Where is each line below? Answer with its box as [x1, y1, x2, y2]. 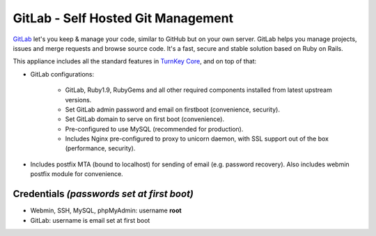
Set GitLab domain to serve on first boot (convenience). [65, 115, 225, 123]
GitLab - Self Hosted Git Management [13, 10, 233, 26]
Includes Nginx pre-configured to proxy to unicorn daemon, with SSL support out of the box [65, 134, 329, 143]
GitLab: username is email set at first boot [30, 216, 150, 224]
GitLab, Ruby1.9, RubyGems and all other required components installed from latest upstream [65, 86, 332, 94]
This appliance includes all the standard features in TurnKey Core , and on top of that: [13, 57, 257, 65]
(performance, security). [65, 144, 136, 152]
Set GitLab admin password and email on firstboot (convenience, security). [65, 105, 280, 113]
